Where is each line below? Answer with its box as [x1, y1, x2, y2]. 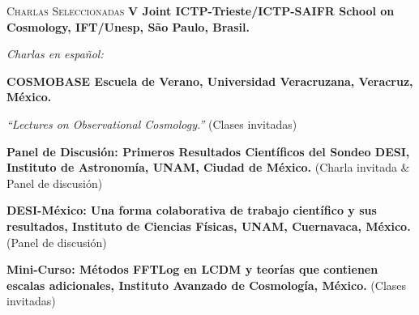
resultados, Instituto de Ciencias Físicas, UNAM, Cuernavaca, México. [6, 217, 411, 234]
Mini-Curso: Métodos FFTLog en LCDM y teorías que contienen [6, 261, 378, 278]
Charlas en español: [6, 45, 104, 62]
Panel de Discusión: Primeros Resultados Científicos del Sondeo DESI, [6, 143, 410, 160]
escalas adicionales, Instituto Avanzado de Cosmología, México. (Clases [6, 276, 407, 293]
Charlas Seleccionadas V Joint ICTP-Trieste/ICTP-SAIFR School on [6, 2, 395, 19]
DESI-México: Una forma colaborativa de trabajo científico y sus [6, 202, 377, 219]
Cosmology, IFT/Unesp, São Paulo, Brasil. [6, 18, 250, 35]
